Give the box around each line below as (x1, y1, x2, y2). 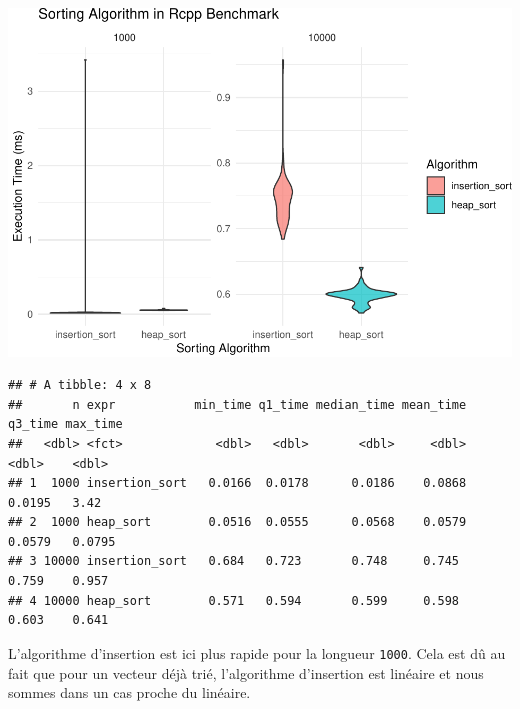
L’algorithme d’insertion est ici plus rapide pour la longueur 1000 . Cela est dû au (8, 642, 506, 663)
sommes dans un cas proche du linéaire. (8, 682, 251, 703)
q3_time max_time (8, 417, 123, 432)
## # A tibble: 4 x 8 (8, 378, 152, 393)
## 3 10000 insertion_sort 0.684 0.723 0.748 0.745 (8, 554, 460, 569)
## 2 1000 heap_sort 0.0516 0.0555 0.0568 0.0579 (8, 515, 467, 530)
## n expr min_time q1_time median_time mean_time (8, 397, 467, 412)
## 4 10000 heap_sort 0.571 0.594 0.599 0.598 (8, 593, 460, 608)
